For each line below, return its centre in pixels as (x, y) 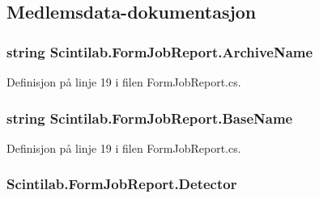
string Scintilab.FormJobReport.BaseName (150, 118)
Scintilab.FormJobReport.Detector (122, 184)
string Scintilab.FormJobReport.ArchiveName (160, 51)
